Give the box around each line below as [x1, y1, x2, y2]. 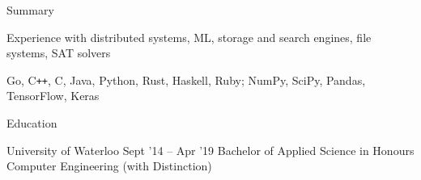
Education [6, 115, 57, 132]
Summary [6, 2, 54, 18]
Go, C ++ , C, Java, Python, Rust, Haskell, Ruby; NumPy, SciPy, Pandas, [6, 71, 366, 88]
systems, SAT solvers [6, 44, 111, 61]
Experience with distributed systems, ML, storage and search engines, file [6, 28, 372, 45]
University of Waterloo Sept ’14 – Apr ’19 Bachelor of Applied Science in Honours [6, 141, 415, 158]
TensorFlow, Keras [6, 87, 100, 104]
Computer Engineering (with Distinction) [6, 157, 212, 174]
